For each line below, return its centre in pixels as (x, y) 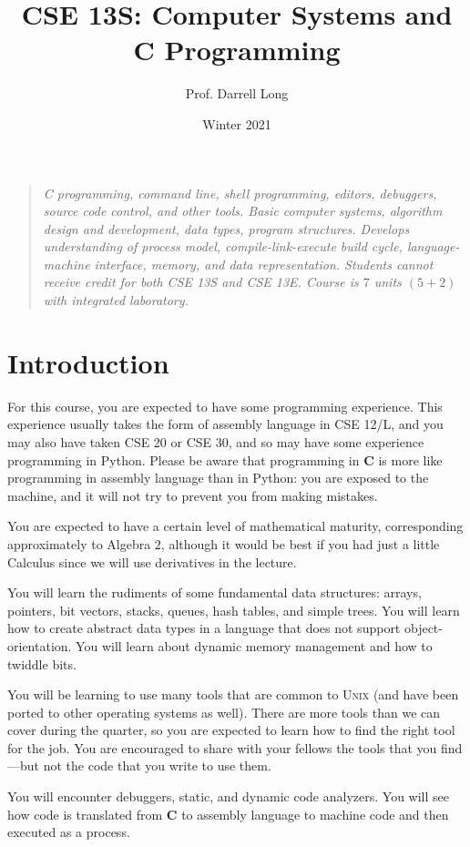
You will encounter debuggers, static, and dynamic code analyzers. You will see (228, 796)
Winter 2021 (237, 123)
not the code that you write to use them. (157, 765)
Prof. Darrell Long (237, 93)
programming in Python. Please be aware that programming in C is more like (225, 459)
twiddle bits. (42, 663)
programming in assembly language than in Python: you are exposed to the (218, 478)
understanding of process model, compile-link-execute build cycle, (223, 246)
